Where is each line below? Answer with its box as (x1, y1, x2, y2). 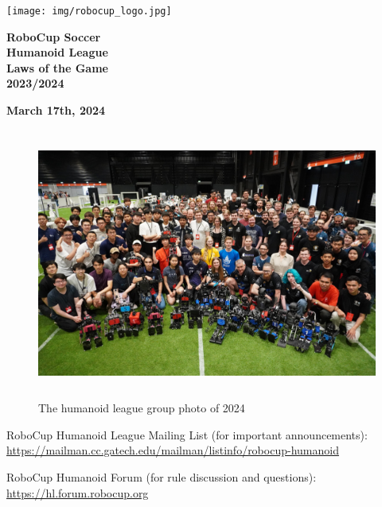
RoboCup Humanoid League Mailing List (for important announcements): (6, 426, 368, 443)
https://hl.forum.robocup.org (6, 484, 149, 501)
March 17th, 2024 (6, 102, 106, 119)
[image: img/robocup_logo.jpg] (6, 6, 172, 17)
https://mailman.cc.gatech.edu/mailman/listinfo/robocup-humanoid (6, 442, 339, 458)
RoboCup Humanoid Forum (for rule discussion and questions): (6, 469, 317, 485)
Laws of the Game (6, 59, 108, 76)
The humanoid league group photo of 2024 (38, 400, 245, 416)
